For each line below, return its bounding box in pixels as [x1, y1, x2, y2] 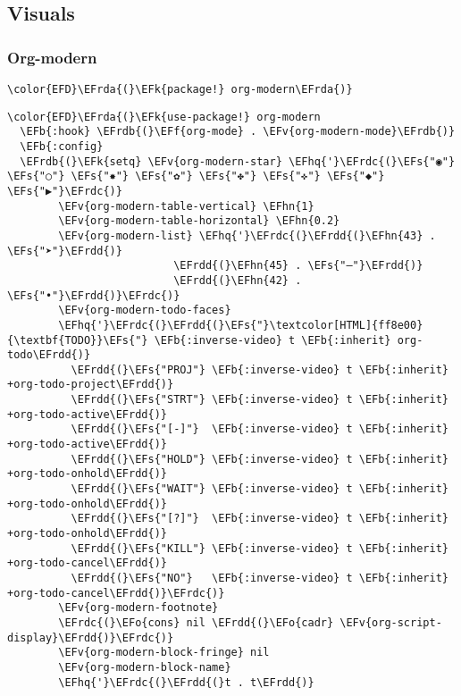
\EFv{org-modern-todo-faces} [58, 304, 231, 317]
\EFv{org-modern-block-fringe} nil [58, 646, 270, 659]
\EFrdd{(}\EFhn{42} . [173, 273, 302, 287]
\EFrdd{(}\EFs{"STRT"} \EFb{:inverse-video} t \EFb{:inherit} [71, 393, 448, 407]
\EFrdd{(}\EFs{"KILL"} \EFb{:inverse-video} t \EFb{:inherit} [71, 541, 448, 555]
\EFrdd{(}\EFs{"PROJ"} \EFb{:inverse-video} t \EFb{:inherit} [71, 363, 448, 376]
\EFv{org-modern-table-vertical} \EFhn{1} [58, 199, 314, 213]
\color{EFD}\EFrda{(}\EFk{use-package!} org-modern [7, 110, 321, 123]
